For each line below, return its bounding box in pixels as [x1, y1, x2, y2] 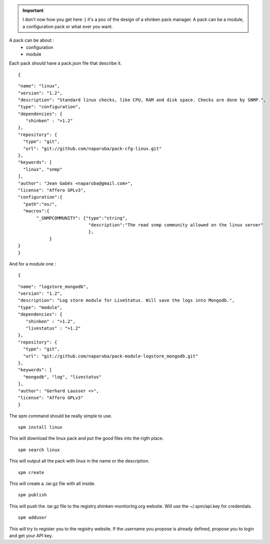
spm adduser [18, 515, 47, 521]
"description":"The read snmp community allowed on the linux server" [88, 222, 264, 228]
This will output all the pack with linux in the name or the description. [9, 458, 150, 464]
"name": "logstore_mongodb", [18, 283, 89, 289]
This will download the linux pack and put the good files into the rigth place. [9, 435, 164, 441]
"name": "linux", [18, 83, 60, 89]
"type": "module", [18, 304, 63, 310]
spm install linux [18, 424, 63, 430]
